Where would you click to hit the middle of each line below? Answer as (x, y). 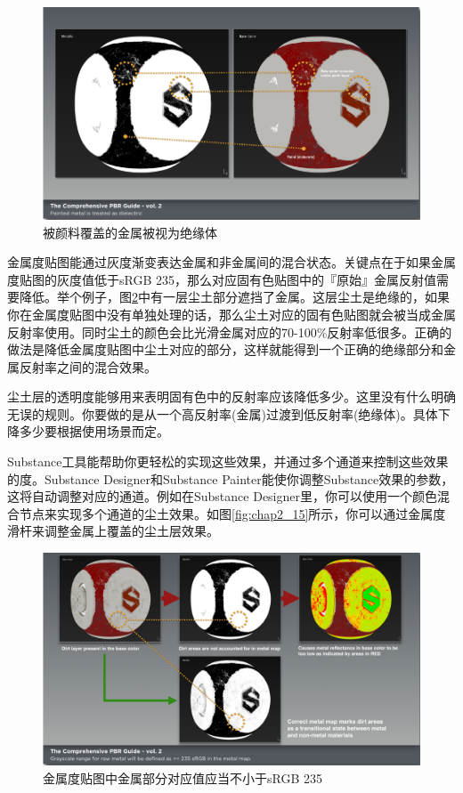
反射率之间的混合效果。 (88, 366)
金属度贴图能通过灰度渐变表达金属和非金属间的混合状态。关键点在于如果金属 (231, 262)
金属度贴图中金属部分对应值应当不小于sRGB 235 (183, 777)
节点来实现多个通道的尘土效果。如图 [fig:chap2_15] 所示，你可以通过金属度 (232, 513)
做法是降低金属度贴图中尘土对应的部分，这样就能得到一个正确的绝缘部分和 (225, 349)
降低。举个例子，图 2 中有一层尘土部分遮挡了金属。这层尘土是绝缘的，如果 (234, 297)
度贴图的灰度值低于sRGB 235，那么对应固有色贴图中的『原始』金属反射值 (222, 279)
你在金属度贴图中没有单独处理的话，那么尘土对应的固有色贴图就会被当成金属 (231, 314)
